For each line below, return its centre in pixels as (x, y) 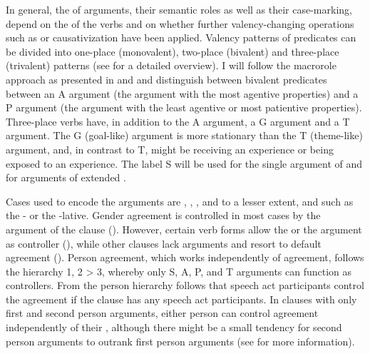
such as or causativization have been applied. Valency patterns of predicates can (181, 37)
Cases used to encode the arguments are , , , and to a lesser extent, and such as (180, 201)
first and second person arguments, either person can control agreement (162, 313)
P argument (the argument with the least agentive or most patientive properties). (184, 107)
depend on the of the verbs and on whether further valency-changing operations (180, 23)
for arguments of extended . (66, 177)
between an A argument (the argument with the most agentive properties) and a (182, 93)
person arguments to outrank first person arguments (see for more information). (180, 341)
